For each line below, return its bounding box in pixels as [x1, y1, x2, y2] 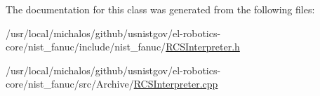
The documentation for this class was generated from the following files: [6, 2, 315, 16]
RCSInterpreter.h [166, 39, 240, 54]
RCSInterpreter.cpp [133, 76, 218, 91]
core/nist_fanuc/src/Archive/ [6, 76, 134, 91]
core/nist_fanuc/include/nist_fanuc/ [6, 39, 166, 54]
